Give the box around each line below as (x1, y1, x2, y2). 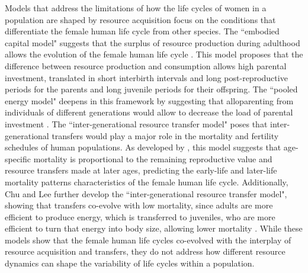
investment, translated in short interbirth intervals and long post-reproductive (5, 71, 288, 83)
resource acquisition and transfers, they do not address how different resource (5, 245, 285, 258)
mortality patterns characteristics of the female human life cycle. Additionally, (5, 175, 288, 188)
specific (5, 152, 31, 165)
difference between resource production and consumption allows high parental (5, 59, 287, 72)
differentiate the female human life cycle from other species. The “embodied (5, 25, 280, 37)
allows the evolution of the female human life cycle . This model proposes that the (5, 48, 303, 60)
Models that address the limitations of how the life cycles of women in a (5, 2, 267, 14)
